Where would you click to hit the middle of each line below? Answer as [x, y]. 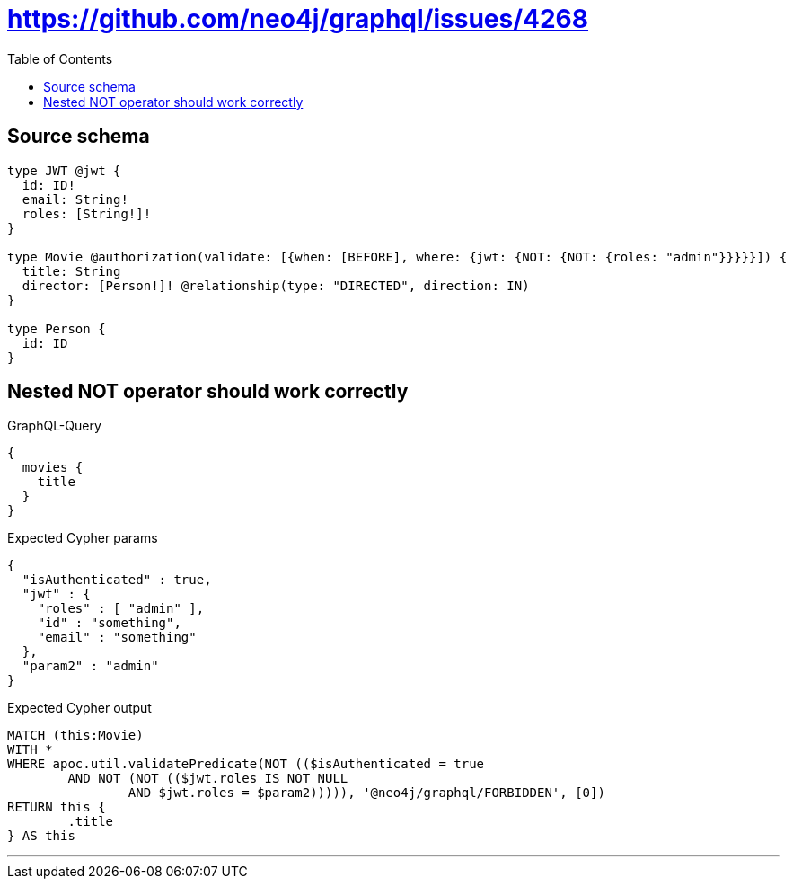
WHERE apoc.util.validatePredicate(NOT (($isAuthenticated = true [246, 764]
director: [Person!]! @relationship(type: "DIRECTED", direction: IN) [276, 285]
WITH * [30, 750]
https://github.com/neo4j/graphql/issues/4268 [298, 19]
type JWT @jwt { [64, 170]
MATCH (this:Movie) [75, 735]
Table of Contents [60, 58]
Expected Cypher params [83, 538]
